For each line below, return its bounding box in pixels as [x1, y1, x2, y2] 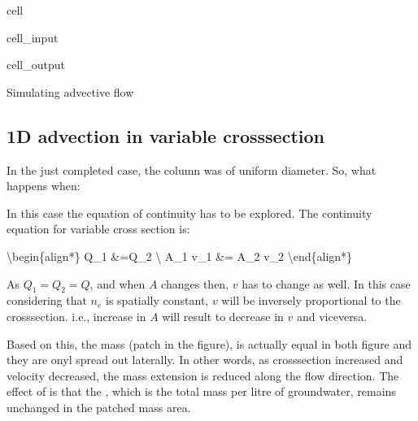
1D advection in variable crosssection [7, 123, 324, 148]
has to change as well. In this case [242, 275, 411, 292]
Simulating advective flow [7, 83, 134, 100]
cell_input [7, 28, 59, 46]
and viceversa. [296, 307, 368, 324]
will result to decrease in [162, 307, 284, 324]
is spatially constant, [106, 292, 209, 309]
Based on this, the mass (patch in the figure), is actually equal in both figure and [7, 335, 412, 352]
